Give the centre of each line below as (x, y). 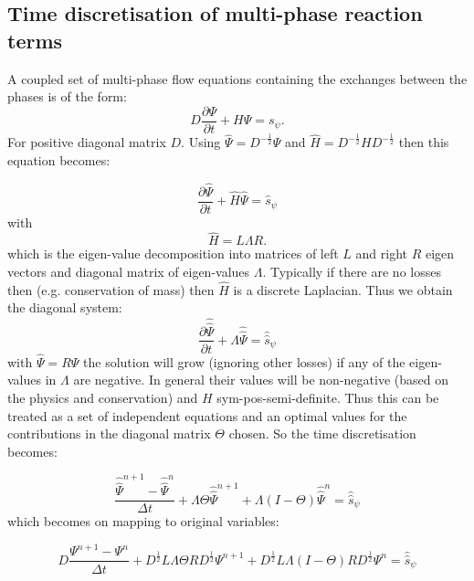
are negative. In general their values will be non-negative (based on (261, 380)
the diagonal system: (65, 307)
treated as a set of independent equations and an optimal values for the (207, 415)
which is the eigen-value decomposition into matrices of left (173, 254)
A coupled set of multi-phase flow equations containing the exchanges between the (237, 78)
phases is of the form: (67, 96)
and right (382, 254)
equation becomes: (59, 159)
